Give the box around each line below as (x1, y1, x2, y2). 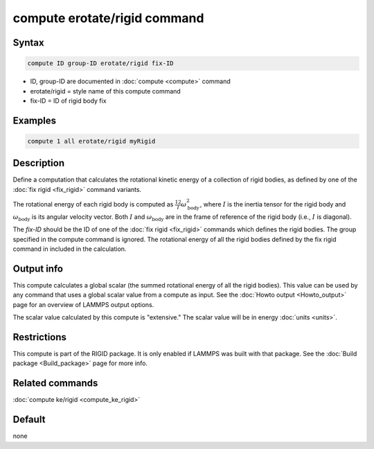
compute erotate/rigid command (12, 10, 204, 26)
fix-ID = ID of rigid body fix (30, 96, 107, 105)
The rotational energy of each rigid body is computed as (12, 200, 174, 208)
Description (12, 157, 65, 169)
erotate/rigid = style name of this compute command (30, 87, 181, 95)
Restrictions (12, 331, 67, 343)
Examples (12, 114, 57, 126)
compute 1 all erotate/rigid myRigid (27, 137, 156, 145)
